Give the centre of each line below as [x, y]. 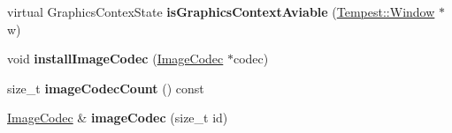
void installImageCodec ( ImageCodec [115, 59]
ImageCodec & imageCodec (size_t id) [118, 118]
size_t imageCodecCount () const [106, 88]
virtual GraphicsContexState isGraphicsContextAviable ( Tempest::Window [221, 11]
